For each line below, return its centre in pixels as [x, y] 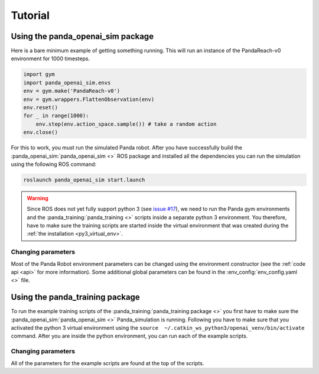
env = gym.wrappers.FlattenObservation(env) [89, 99]
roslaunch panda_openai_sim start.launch [84, 180]
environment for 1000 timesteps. [51, 58]
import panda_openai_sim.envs [67, 82]
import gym [39, 74]
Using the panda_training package [75, 297]
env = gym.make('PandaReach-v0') [72, 91]
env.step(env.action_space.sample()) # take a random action [126, 124]
